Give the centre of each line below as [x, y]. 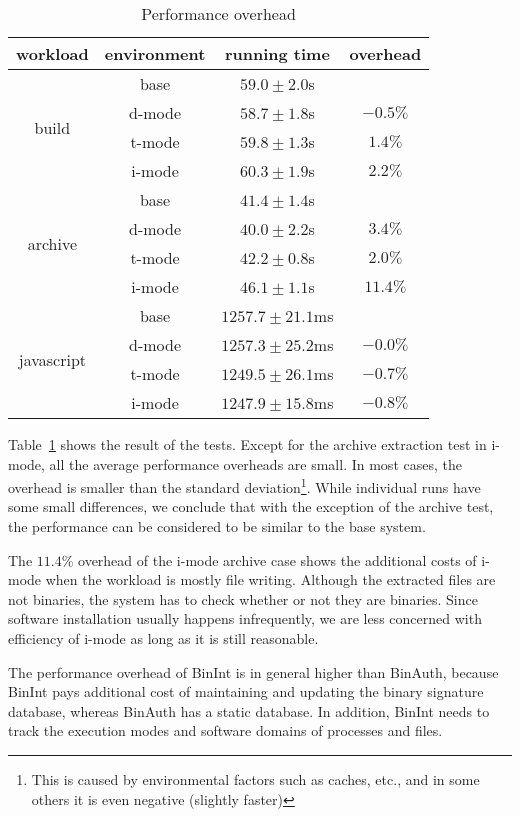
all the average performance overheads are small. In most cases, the [255, 463]
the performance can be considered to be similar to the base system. [217, 526]
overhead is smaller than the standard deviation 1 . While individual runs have [244, 485]
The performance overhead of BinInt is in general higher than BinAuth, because [253, 671]
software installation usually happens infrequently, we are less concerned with [245, 618]
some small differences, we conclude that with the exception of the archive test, [251, 506]
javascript [52, 359]
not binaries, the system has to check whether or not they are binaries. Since [243, 598]
